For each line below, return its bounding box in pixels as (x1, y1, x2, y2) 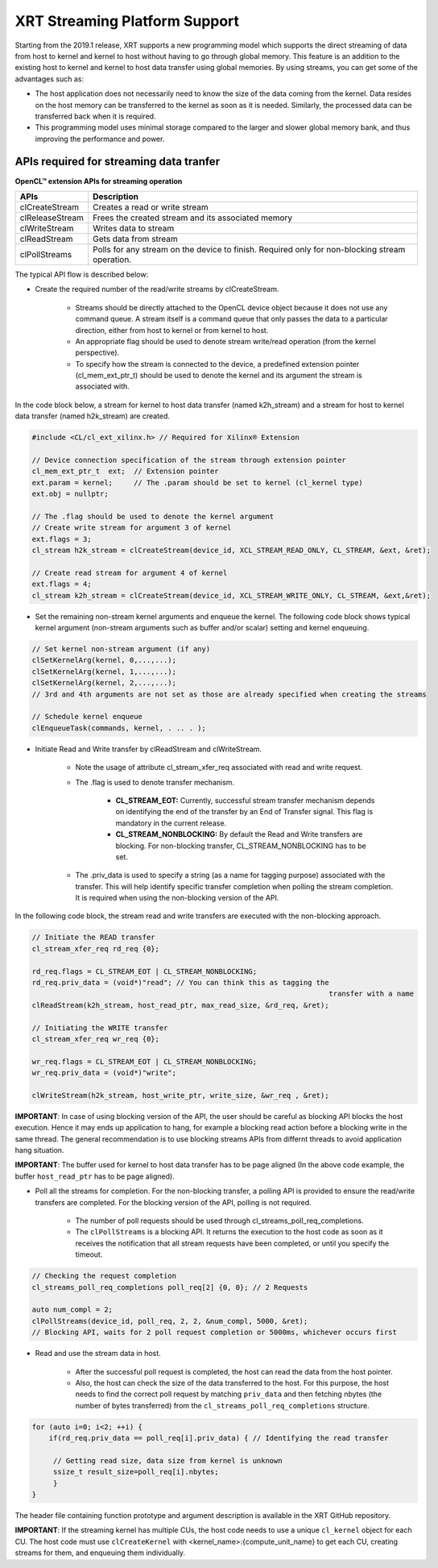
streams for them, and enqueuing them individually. (14, 1548, 185, 1558)
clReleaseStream (19, 212, 84, 223)
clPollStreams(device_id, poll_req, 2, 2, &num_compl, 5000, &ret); (31, 1316, 308, 1325)
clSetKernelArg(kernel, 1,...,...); (31, 667, 177, 676)
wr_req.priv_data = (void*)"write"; (31, 1068, 177, 1078)
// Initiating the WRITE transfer (31, 1023, 168, 1032)
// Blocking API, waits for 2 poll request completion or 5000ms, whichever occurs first (31, 1328, 398, 1337)
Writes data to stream (93, 223, 175, 234)
